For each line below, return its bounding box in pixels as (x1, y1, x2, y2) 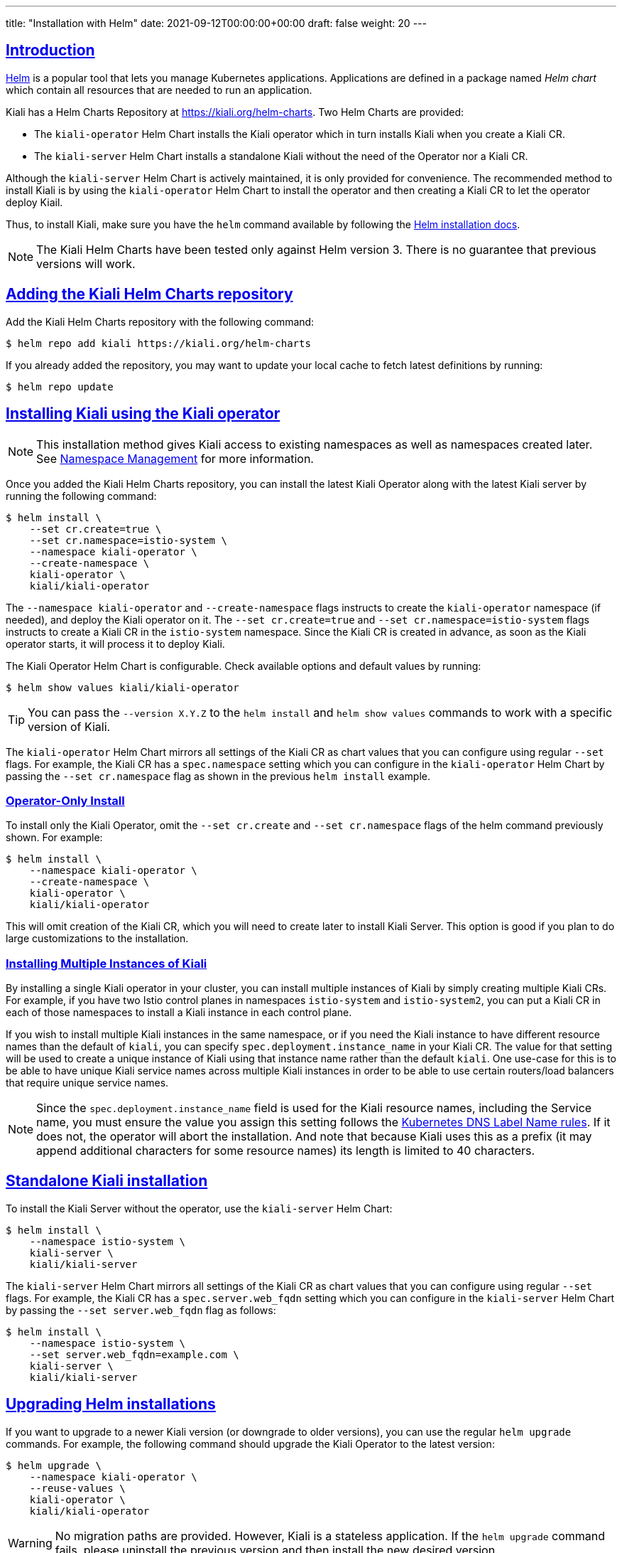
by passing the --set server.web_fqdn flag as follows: (6, 1303, 276, 1316)
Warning (8, 1535, 53, 1550)
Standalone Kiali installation (6, 1172, 208, 1190)
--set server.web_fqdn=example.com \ (29, 1348, 239, 1360)
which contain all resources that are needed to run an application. (6, 83, 312, 96)
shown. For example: (6, 831, 103, 844)
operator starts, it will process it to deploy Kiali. (6, 637, 225, 650)
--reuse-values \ (29, 1482, 126, 1494)
